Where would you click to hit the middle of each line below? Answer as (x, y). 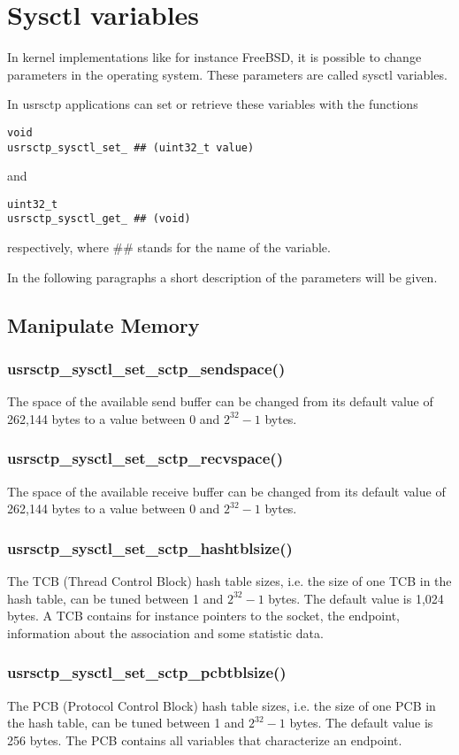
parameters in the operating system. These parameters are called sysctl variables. (227, 74)
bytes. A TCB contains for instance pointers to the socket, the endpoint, (203, 616)
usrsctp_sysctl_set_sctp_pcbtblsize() (147, 672)
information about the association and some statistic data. (165, 632)
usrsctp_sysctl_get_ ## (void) (99, 219)
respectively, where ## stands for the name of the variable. (169, 247)
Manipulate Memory (103, 324)
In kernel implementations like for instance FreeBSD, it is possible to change (214, 57)
